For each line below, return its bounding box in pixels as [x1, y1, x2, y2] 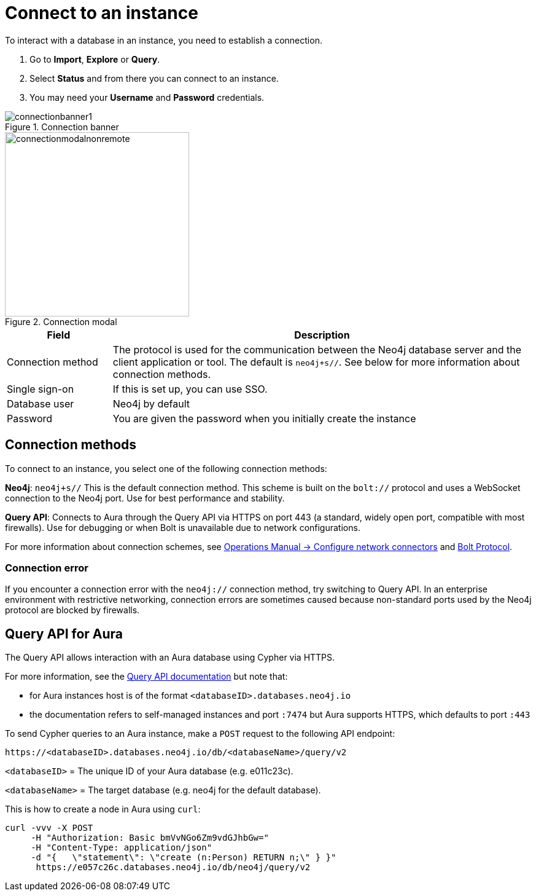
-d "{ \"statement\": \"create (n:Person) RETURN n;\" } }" [31, 852, 336, 863]
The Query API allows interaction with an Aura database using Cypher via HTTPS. [5, 652, 335, 663]
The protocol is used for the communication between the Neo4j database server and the [112, 343, 522, 356]
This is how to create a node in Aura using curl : [5, 804, 201, 815]
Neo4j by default [112, 397, 190, 410]
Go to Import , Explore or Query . [29, 53, 160, 65]
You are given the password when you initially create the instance [112, 412, 416, 425]
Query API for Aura [5, 626, 123, 642]
